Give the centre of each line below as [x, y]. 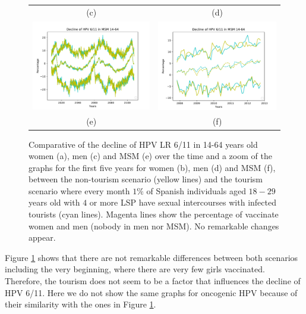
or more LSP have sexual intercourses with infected [183, 202]
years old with [54, 202]
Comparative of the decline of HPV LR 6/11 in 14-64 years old [143, 144]
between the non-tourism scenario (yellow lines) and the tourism [146, 179]
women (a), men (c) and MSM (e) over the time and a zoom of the [150, 156]
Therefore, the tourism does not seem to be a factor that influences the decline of [153, 281]
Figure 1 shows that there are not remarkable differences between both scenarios [152, 257]
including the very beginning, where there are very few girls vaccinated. [135, 269]
